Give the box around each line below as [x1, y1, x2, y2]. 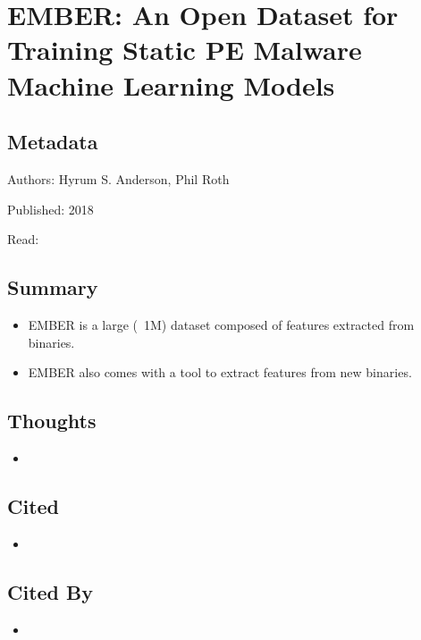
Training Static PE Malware [7, 31, 362, 68]
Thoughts [7, 407, 97, 434]
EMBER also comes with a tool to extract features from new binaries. [28, 363, 412, 382]
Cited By [7, 577, 93, 605]
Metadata [7, 128, 98, 156]
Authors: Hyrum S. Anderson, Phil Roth [7, 169, 230, 188]
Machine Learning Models [7, 66, 335, 103]
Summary [7, 274, 98, 301]
